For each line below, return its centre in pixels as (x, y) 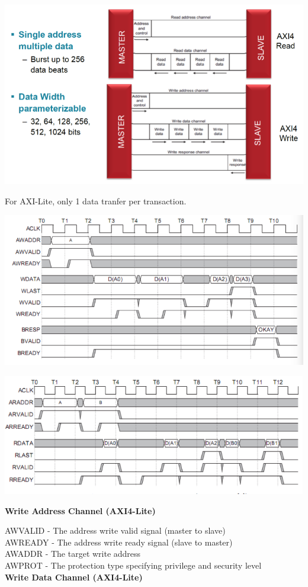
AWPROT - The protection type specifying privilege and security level (133, 565)
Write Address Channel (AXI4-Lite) (80, 510)
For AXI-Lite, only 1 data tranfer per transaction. (96, 201)
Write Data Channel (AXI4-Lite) (74, 577)
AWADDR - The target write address (73, 554)
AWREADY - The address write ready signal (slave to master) (119, 542)
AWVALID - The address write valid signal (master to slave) (115, 530)
